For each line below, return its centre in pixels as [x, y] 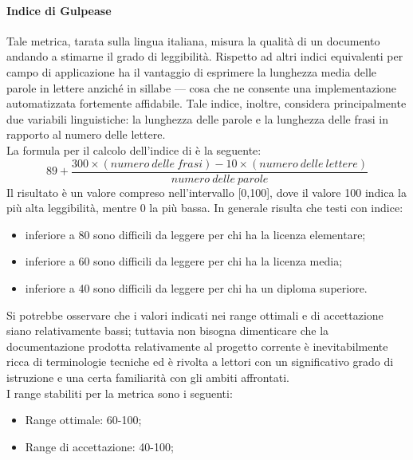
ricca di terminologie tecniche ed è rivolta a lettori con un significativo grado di [200, 362]
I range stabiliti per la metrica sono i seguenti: [120, 393]
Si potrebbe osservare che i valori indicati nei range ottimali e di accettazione [195, 315]
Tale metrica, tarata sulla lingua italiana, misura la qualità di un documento [193, 40]
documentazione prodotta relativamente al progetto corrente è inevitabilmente [197, 346]
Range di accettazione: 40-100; [99, 446]
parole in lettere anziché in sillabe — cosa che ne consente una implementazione [202, 87]
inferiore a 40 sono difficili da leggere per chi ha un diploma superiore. [196, 287]
